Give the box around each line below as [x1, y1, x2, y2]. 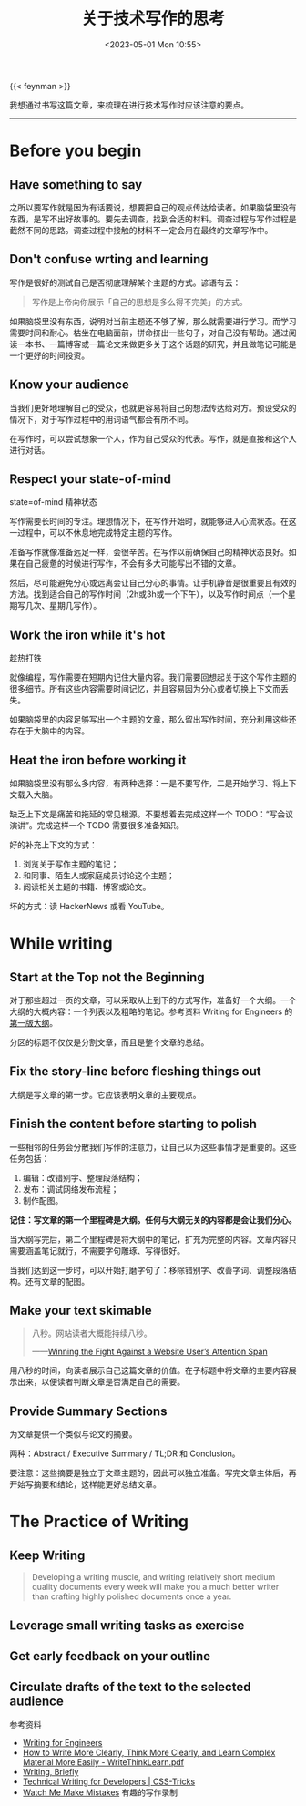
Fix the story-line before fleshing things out [9, 1063, 261, 1080]
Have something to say [9, 177, 143, 192]
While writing [9, 933, 113, 954]
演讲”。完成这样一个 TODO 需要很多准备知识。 [9, 820, 185, 830]
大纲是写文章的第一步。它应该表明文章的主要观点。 [9, 1089, 201, 1100]
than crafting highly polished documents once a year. [31, 1591, 232, 1602]
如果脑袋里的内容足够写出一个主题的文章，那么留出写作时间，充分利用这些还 [9, 714, 297, 725]
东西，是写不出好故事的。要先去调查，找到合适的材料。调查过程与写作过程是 [9, 213, 297, 224]
